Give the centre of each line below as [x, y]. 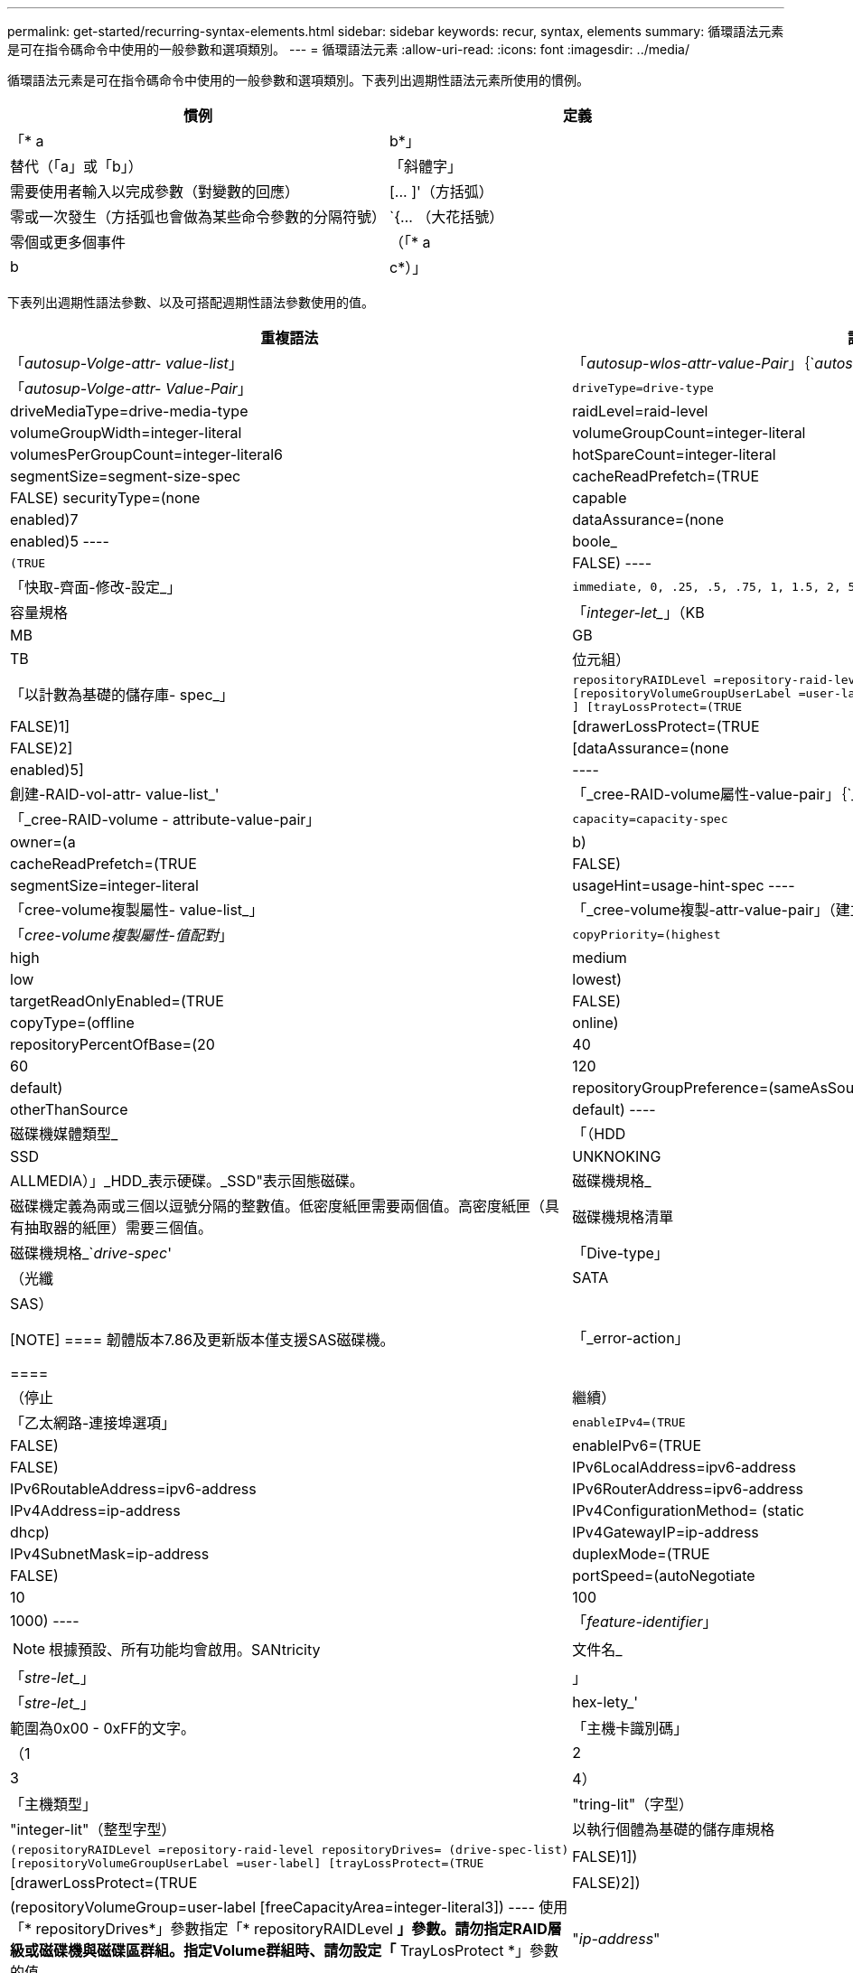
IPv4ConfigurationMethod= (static [688, 1510]
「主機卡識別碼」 [630, 1728]
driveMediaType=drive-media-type [129, 411]
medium [600, 958]
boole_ [595, 541]
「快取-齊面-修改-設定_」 [96, 587]
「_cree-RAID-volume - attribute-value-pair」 [165, 819]
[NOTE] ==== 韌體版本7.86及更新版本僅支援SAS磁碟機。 [202, 1340]
